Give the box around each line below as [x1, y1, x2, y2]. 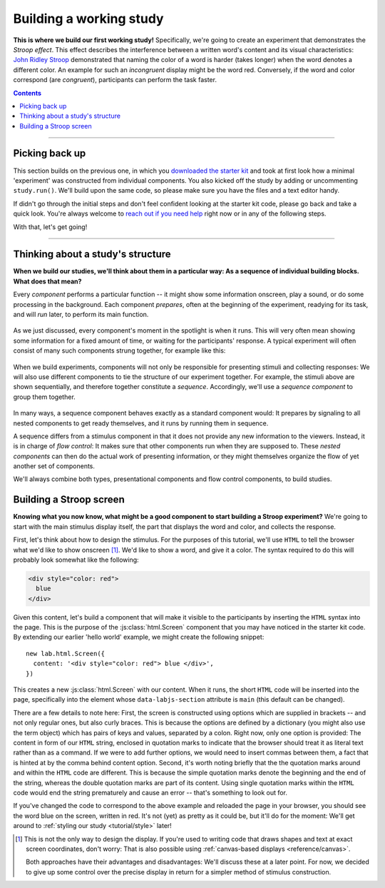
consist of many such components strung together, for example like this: [13, 346, 226, 355]
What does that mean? [13, 277, 82, 286]
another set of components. [13, 462, 96, 470]
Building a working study [13, 11, 164, 26]
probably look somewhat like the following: [13, 555, 139, 564]
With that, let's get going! [13, 222, 88, 231]
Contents [13, 89, 42, 97]
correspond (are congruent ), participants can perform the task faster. [13, 76, 217, 84]
